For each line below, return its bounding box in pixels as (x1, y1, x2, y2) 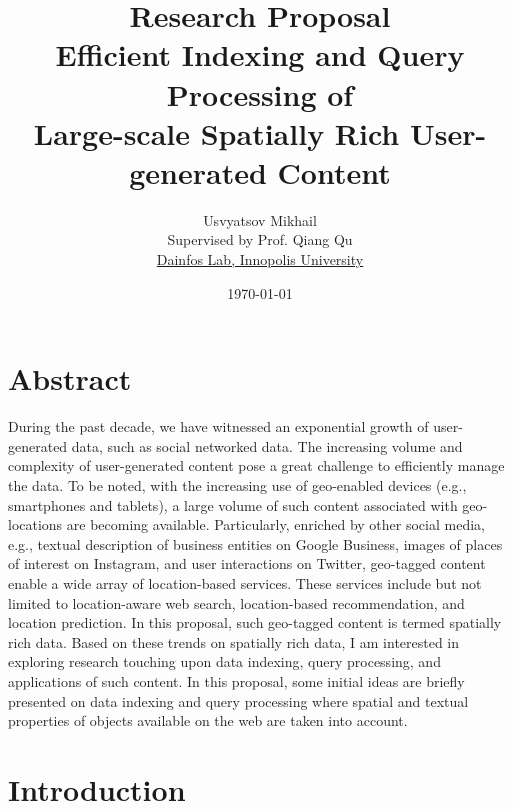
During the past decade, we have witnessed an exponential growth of (8, 416, 429, 437)
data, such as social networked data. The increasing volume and (71, 435, 463, 456)
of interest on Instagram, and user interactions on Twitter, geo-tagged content (8, 553, 486, 574)
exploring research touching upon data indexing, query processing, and (8, 651, 441, 672)
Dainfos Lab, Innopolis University (156, 249, 364, 270)
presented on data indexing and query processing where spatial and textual (8, 690, 469, 711)
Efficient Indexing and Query (55, 34, 465, 75)
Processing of (166, 73, 354, 114)
